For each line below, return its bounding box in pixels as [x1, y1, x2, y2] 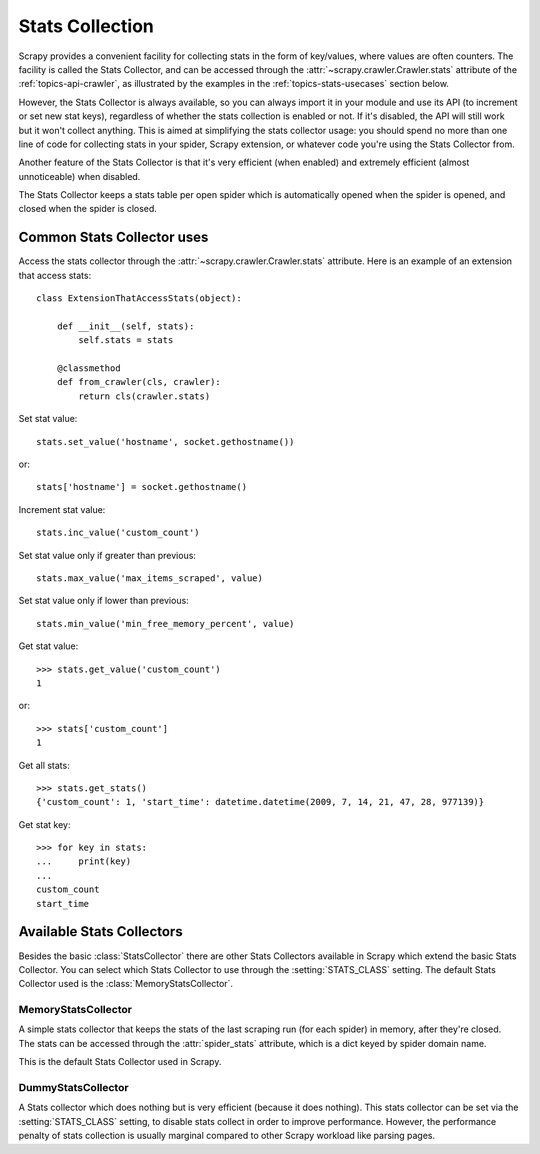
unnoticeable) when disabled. [18, 170, 141, 182]
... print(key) [36, 856, 132, 867]
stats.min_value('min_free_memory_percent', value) [36, 618, 295, 629]
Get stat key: [18, 818, 71, 830]
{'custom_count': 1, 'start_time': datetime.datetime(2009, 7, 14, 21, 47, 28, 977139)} [36, 796, 485, 808]
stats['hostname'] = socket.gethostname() [36, 481, 248, 493]
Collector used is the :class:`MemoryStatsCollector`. [18, 978, 234, 990]
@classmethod [56, 363, 121, 374]
